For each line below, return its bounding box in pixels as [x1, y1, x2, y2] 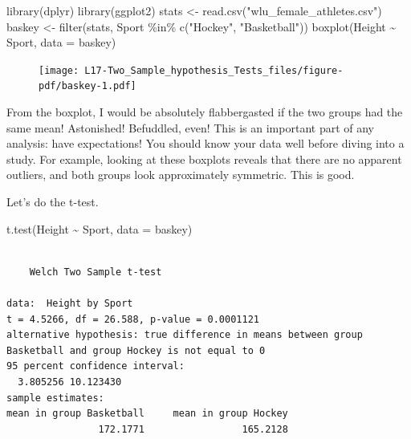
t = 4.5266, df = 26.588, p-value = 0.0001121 [6, 313, 259, 325]
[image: [39, 64, 79, 76]
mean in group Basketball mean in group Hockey [6, 408, 288, 420]
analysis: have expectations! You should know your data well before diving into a [6, 135, 405, 152]
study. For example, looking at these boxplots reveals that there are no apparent [6, 150, 402, 167]
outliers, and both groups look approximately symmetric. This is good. [6, 166, 355, 183]
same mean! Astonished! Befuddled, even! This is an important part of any [6, 119, 374, 136]
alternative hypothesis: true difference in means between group [6, 329, 363, 341]
